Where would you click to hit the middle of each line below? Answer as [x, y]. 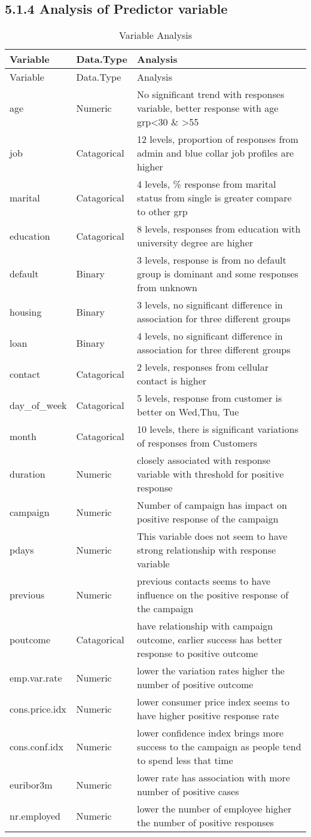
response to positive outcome [198, 653]
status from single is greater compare [214, 198]
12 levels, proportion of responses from [218, 139]
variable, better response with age [208, 108]
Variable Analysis [155, 35]
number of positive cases [188, 792]
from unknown [167, 288]
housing [26, 311]
